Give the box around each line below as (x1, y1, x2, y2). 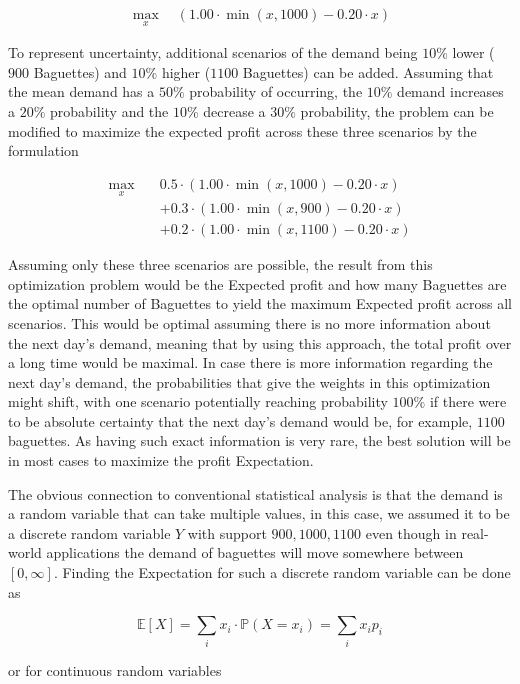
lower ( (452, 42, 495, 63)
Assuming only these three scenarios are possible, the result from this (8, 254, 433, 275)
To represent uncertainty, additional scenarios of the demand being (8, 42, 418, 63)
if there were (429, 391, 507, 412)
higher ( (161, 61, 211, 82)
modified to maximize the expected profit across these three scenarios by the (8, 120, 477, 141)
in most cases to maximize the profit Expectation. (8, 450, 314, 471)
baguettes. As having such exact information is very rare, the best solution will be (8, 430, 511, 451)
